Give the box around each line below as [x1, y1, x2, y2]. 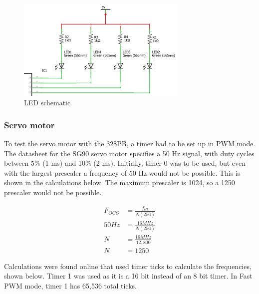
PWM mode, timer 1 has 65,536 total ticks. [4, 281, 137, 291]
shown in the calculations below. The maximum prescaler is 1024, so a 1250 [4, 177, 235, 188]
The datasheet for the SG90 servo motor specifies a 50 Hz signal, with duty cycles [4, 148, 255, 158]
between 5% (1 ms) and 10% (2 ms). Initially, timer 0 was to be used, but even [4, 158, 246, 168]
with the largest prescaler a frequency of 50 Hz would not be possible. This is [4, 167, 241, 178]
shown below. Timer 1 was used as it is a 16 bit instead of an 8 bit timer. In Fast [4, 271, 253, 281]
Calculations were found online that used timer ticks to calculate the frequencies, [4, 261, 252, 271]
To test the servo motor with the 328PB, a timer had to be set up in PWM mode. [4, 138, 256, 148]
